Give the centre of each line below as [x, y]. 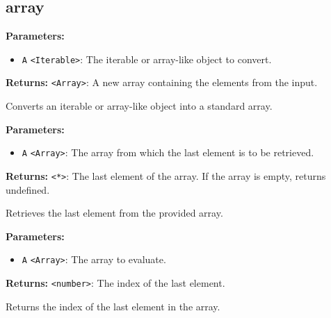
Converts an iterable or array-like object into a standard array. [139, 106]
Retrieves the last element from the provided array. [114, 213]
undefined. [28, 189]
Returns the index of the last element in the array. [113, 306]
